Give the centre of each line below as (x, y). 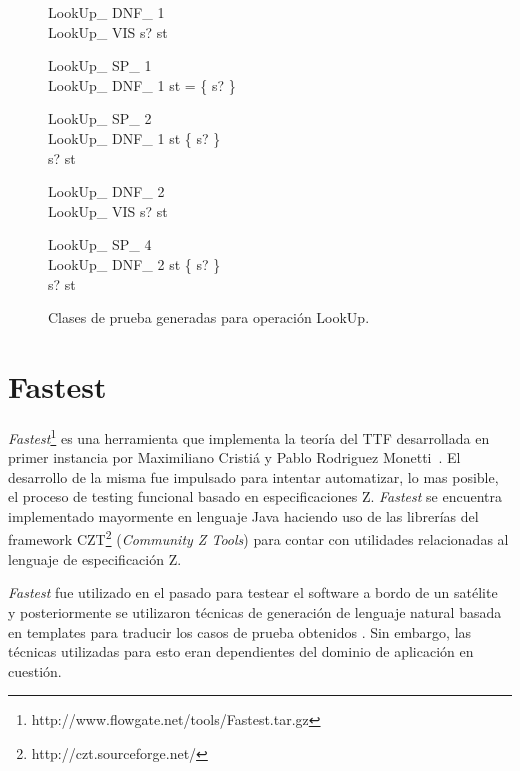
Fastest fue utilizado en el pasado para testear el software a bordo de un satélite (253, 592)
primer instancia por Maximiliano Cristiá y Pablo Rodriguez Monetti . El (234, 457)
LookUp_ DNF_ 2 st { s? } (134, 263)
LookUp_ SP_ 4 (100, 244)
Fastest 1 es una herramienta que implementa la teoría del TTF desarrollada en (249, 436)
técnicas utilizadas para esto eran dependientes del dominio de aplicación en (241, 651)
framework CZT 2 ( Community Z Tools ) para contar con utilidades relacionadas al (258, 538)
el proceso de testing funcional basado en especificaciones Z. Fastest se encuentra (255, 496)
